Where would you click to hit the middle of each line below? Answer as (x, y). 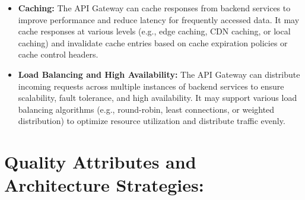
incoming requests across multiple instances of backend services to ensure (151, 86)
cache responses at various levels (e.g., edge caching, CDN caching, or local (154, 31)
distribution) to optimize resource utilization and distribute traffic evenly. (152, 121)
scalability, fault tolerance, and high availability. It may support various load (158, 98)
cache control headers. (58, 54)
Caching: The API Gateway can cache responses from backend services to (154, 8)
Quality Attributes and (100, 162)
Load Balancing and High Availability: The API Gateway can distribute (159, 74)
